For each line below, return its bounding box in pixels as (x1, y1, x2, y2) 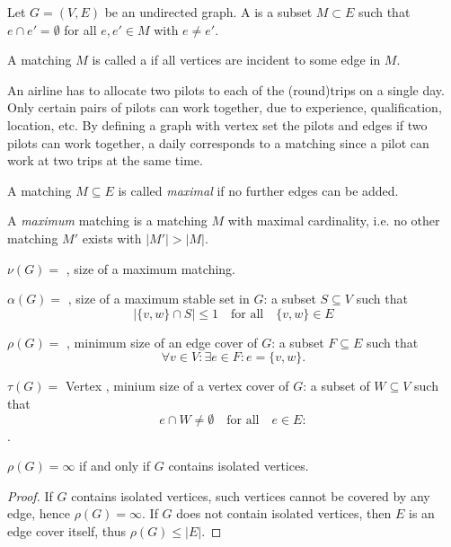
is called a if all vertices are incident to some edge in (92, 50, 381, 69)
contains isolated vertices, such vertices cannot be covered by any (71, 486, 430, 505)
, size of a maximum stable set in (67, 289, 250, 308)
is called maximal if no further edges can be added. (118, 181, 399, 199)
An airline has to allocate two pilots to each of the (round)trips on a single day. (7, 80, 445, 99)
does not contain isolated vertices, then (176, 504, 392, 523)
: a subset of (303, 376, 370, 395)
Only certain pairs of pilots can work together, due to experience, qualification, (7, 98, 442, 117)
